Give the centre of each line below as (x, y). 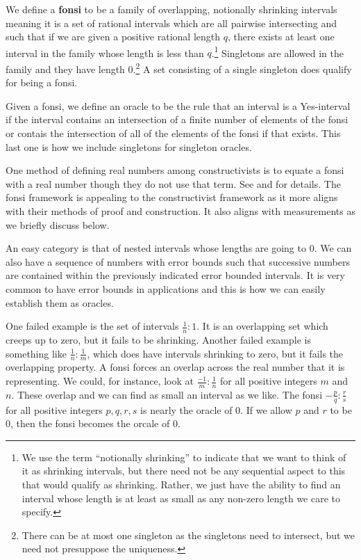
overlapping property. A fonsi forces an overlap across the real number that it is (175, 367)
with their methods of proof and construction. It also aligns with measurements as (180, 211)
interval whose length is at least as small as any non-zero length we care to (181, 498)
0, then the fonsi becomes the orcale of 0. (93, 423)
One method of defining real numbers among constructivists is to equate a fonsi (175, 170)
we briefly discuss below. (58, 224)
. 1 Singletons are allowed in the (278, 51)
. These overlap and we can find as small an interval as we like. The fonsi (167, 394)
